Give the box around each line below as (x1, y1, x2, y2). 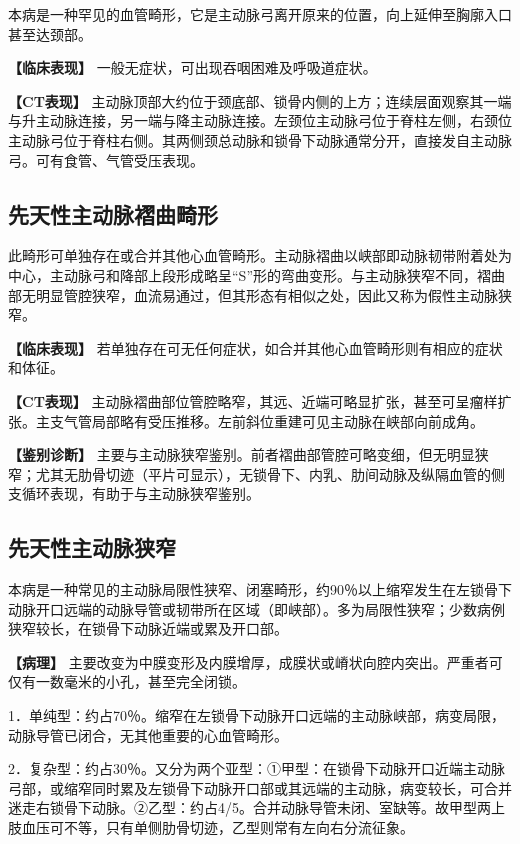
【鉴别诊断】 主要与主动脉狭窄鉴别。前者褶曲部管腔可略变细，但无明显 (8, 444, 475, 465)
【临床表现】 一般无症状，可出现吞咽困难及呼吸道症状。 (8, 57, 377, 78)
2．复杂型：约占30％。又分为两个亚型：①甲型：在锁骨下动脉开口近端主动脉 (8, 758, 505, 779)
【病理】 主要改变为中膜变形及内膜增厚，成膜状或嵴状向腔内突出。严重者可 (8, 651, 503, 672)
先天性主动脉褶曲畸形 (8, 198, 218, 229)
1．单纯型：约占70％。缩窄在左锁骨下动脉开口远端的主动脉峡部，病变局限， (8, 705, 505, 726)
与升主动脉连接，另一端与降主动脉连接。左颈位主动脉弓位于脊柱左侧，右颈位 (8, 110, 512, 131)
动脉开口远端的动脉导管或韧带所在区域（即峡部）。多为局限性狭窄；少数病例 (8, 598, 505, 619)
